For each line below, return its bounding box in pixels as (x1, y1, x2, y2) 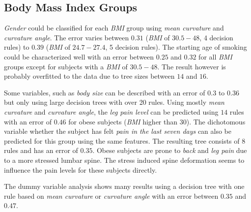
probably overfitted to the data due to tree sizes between (4, 71, 175, 81)
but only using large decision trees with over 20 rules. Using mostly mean (4, 97, 224, 107)
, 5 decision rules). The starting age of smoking (105, 42, 247, 52)
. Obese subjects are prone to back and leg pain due (92, 145, 247, 155)
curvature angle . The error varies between (4, 32, 129, 42)
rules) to (4, 42, 29, 52)
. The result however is (157, 61, 226, 71)
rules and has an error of (4, 145, 78, 155)
